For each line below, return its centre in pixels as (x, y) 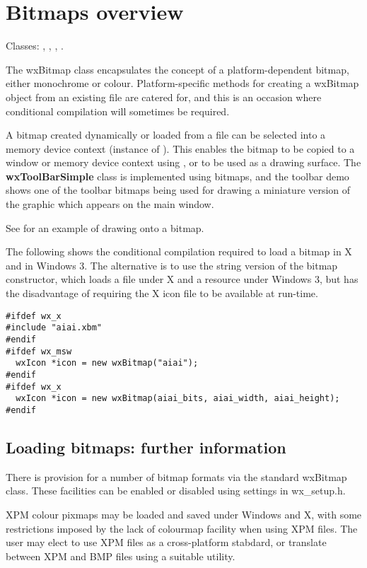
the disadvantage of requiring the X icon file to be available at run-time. (162, 293)
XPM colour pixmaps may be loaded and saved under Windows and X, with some (184, 514)
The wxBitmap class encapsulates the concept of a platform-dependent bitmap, (177, 69)
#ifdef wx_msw (39, 351)
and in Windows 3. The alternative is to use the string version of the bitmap (172, 265)
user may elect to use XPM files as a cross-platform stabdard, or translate (166, 542)
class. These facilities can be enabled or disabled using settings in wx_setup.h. (176, 491)
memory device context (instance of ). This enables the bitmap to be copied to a (180, 148)
